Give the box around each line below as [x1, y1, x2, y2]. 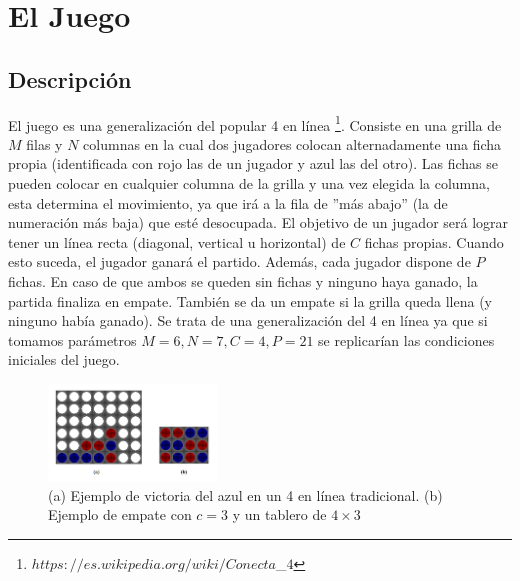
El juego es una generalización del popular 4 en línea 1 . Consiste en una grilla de [8, 111, 502, 135]
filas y [26, 133, 63, 154]
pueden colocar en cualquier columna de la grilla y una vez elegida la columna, [8, 173, 490, 194]
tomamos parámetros [8, 329, 137, 350]
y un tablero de [232, 504, 327, 525]
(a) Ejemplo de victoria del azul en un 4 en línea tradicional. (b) [48, 484, 443, 505]
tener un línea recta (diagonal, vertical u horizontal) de [8, 231, 346, 252]
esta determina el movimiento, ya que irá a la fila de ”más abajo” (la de [8, 192, 448, 213]
